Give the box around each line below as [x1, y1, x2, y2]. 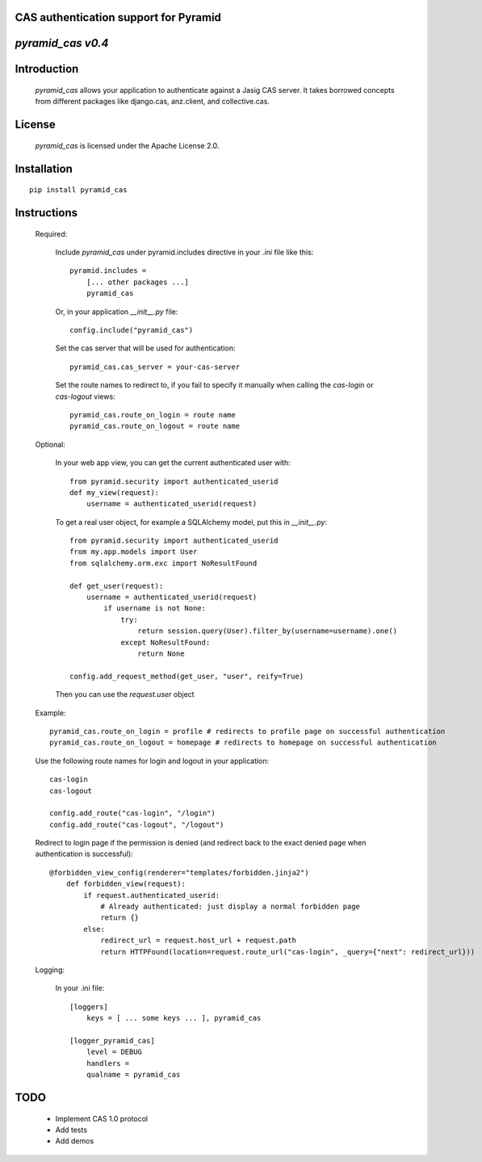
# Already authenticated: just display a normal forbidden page [100, 902, 361, 912]
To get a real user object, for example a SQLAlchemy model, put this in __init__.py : [55, 517, 328, 526]
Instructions [15, 206, 78, 220]
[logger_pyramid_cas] [69, 1036, 155, 1045]
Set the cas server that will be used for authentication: [55, 343, 236, 353]
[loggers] [69, 1002, 108, 1011]
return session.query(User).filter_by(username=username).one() [137, 627, 398, 636]
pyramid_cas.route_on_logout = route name [69, 422, 241, 431]
